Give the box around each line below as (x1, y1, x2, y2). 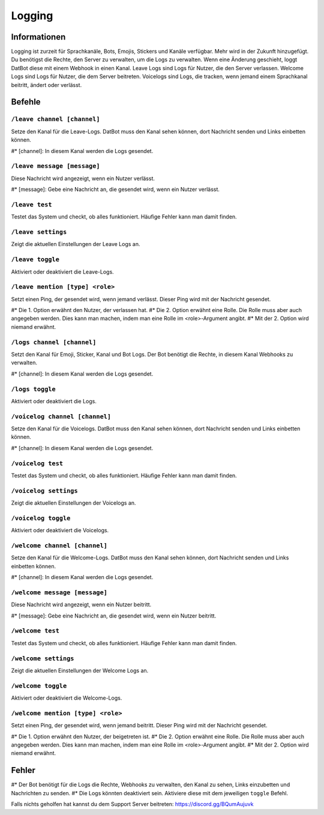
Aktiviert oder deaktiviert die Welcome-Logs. (11, 694, 122, 702)
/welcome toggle (11, 682, 67, 690)
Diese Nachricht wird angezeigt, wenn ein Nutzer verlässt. (11, 175, 155, 182)
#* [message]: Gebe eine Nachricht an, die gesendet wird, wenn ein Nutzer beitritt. (11, 612, 217, 619)
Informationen (11, 32, 66, 42)
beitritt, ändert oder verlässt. (11, 81, 82, 88)
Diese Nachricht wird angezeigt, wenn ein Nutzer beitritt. (11, 601, 152, 609)
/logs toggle (11, 385, 56, 393)
